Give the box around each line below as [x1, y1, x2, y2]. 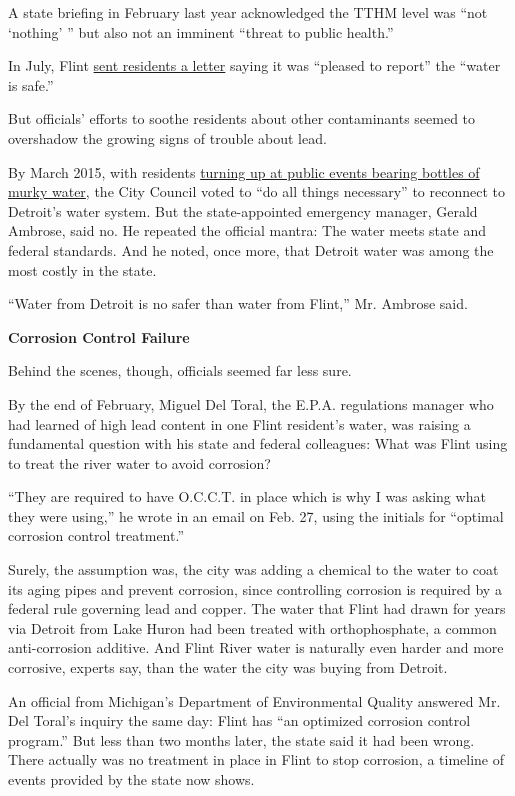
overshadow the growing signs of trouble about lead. [8, 127, 327, 148]
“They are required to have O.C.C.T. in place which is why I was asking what [8, 486, 486, 507]
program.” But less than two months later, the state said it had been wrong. [8, 729, 475, 750]
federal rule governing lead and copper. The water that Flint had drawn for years [8, 598, 506, 619]
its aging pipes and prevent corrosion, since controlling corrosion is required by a [8, 578, 502, 599]
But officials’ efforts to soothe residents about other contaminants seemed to [8, 108, 476, 129]
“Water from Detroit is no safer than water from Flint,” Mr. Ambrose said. [8, 293, 468, 314]
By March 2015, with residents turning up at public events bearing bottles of [8, 161, 480, 182]
